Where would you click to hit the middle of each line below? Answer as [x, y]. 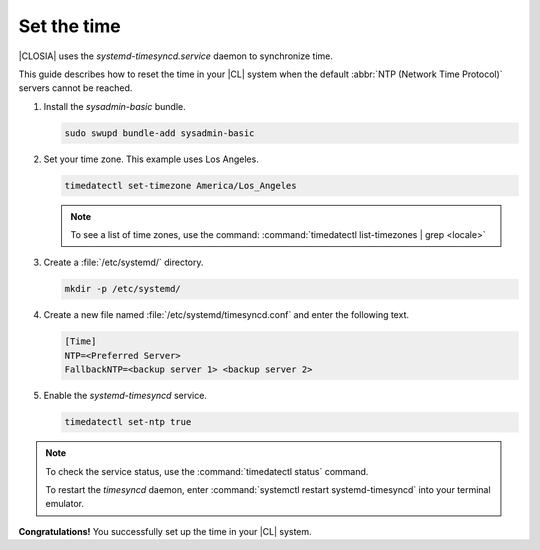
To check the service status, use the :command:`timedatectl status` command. [207, 471]
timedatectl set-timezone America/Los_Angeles [180, 185]
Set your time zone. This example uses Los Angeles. [151, 159]
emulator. [65, 504]
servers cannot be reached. [75, 88]
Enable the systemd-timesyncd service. [125, 396]
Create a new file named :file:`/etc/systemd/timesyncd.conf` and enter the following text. [226, 315]
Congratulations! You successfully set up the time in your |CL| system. [165, 531]
